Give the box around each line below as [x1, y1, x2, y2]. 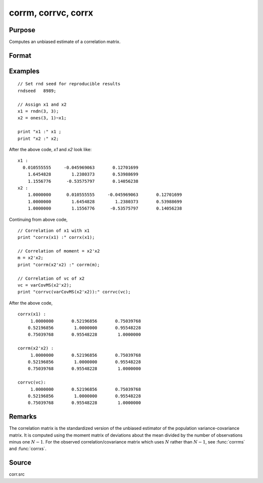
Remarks [9, 412, 37, 421]
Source [9, 459, 32, 467]
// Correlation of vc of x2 [18, 275, 85, 281]
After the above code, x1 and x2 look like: [9, 147, 92, 152]
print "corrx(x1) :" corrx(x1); [18, 234, 95, 240]
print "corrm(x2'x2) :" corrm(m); [18, 262, 100, 268]
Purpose [9, 26, 36, 34]
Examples [9, 67, 40, 75]
